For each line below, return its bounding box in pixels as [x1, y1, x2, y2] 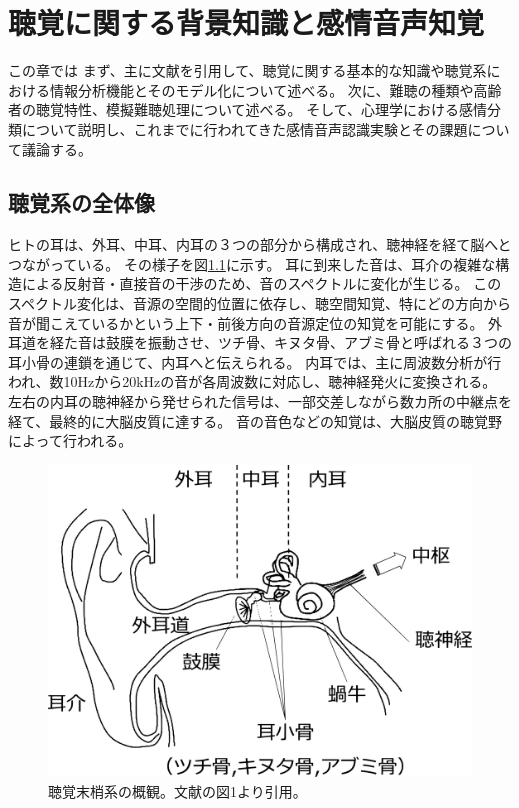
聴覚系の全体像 [8, 187, 155, 218]
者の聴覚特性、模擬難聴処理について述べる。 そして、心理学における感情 [8, 99, 488, 120]
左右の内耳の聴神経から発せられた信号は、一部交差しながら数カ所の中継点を [8, 391, 512, 412]
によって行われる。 [8, 430, 133, 451]
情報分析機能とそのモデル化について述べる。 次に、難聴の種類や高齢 [49, 79, 502, 100]
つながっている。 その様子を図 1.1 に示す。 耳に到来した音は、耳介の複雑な [8, 253, 496, 274]
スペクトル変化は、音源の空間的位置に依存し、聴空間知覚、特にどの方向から [8, 293, 512, 314]
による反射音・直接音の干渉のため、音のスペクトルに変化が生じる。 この [21, 273, 502, 294]
